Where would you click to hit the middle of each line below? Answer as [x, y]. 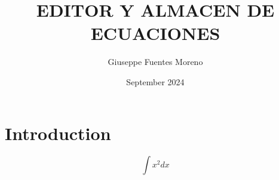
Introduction [58, 133]
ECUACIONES [155, 33]
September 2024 [155, 81]
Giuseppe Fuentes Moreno [155, 62]
